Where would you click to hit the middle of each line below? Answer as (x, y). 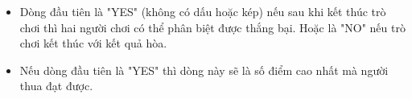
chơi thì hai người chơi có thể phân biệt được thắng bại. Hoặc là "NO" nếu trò (212, 27)
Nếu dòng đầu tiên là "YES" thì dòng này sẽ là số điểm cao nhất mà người (204, 70)
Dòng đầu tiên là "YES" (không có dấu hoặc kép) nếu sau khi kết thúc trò (203, 11)
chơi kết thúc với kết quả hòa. (93, 43)
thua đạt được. (56, 86)
